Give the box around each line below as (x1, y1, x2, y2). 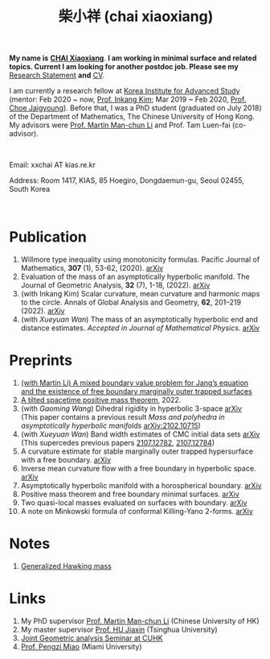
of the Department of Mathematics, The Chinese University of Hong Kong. (9, 112, 256, 122)
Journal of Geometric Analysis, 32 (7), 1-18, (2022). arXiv (20, 280, 211, 290)
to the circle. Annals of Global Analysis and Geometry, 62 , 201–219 (20, 297, 242, 307)
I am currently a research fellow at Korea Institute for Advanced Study (9, 86, 240, 96)
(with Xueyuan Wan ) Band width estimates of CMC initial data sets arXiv (20, 429, 260, 439)
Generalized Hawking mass (20, 562, 112, 570)
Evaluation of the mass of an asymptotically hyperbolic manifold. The (20, 271, 250, 282)
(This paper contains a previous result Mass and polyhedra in (20, 412, 226, 422)
